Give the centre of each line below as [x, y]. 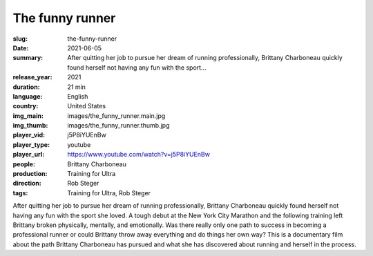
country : [26, 106]
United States [87, 106]
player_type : [31, 144]
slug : [20, 39]
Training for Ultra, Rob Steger [109, 193]
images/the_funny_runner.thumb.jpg [118, 126]
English [78, 96]
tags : [20, 193]
